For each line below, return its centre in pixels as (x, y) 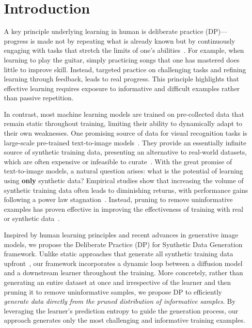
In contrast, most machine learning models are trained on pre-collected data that (124, 114)
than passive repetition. (39, 98)
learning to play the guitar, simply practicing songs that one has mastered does (122, 59)
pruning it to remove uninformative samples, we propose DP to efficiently (113, 291)
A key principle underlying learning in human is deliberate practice (104, 31)
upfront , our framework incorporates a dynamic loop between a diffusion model (123, 263)
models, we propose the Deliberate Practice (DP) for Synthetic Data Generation (123, 244)
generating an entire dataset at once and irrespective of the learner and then (118, 282)
